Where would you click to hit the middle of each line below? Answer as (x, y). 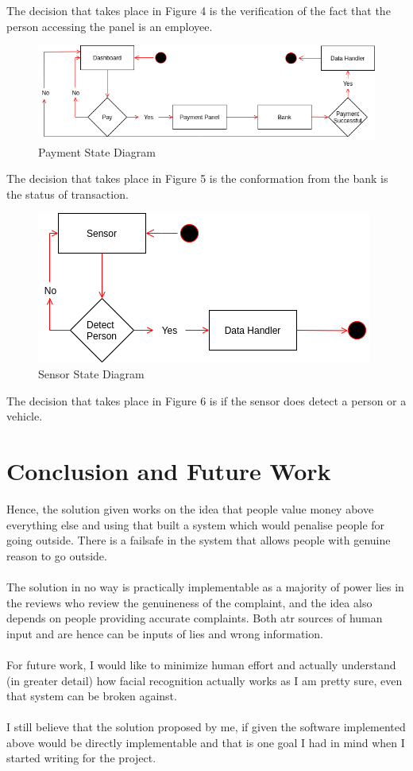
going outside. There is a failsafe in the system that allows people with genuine (199, 540)
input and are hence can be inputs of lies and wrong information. (165, 633)
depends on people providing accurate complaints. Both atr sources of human (195, 618)
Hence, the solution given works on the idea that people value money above (190, 508)
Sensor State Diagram (91, 374)
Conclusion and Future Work (169, 471)
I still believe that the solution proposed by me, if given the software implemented (206, 727)
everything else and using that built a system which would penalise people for (196, 524)
